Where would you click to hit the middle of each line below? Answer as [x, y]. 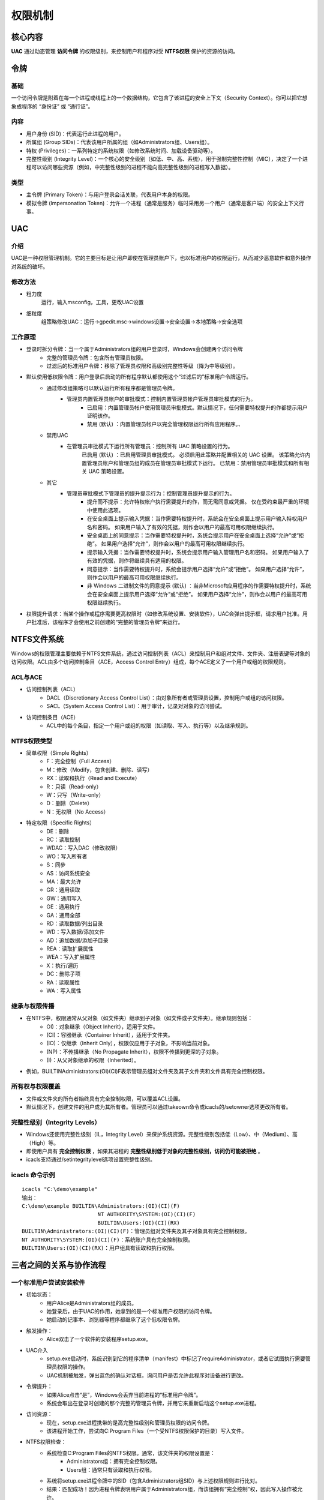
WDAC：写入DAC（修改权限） [84, 848]
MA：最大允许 [64, 881]
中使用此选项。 [106, 510]
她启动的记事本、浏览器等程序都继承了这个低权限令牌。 [115, 1319]
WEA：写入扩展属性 [71, 957]
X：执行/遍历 [62, 965]
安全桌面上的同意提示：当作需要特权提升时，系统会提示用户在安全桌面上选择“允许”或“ [193, 535]
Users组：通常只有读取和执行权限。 [111, 1469]
